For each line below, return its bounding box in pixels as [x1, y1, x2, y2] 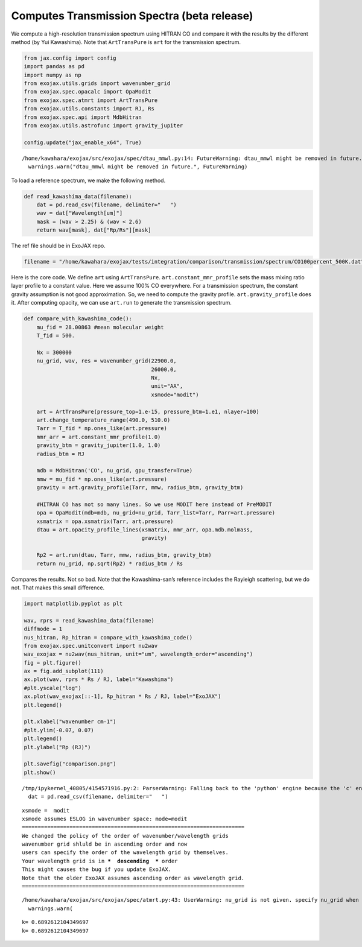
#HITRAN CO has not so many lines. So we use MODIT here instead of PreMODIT [36, 501, 273, 508]
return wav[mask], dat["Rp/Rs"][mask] [36, 227, 151, 233]
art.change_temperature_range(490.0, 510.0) [36, 416, 171, 423]
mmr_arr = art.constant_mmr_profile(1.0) [36, 433, 161, 440]
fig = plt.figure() [24, 659, 81, 666]
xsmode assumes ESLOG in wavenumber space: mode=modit [22, 815, 188, 822]
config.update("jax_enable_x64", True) [24, 139, 142, 146]
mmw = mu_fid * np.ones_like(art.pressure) [36, 475, 167, 483]
